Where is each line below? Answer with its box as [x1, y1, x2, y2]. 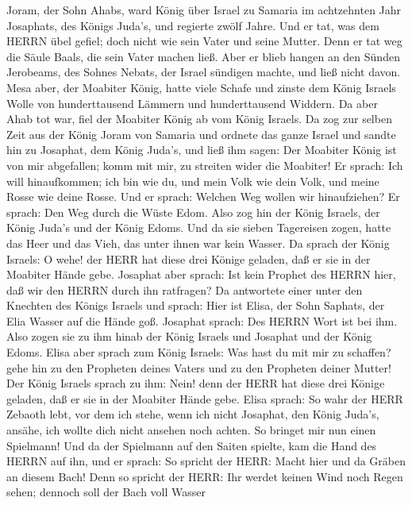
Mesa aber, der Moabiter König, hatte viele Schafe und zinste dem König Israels [6, 79, 396, 95]
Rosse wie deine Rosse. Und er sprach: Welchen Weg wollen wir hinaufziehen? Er [6, 188, 400, 205]
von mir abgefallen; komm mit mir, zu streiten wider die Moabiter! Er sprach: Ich [6, 156, 403, 173]
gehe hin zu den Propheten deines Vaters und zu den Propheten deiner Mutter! [6, 359, 391, 376]
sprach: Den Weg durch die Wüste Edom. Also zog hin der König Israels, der [6, 203, 380, 220]
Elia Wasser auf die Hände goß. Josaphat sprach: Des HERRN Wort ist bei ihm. [6, 312, 398, 329]
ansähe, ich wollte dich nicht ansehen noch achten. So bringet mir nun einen [6, 422, 376, 438]
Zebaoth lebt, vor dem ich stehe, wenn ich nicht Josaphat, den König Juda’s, [6, 406, 379, 422]
